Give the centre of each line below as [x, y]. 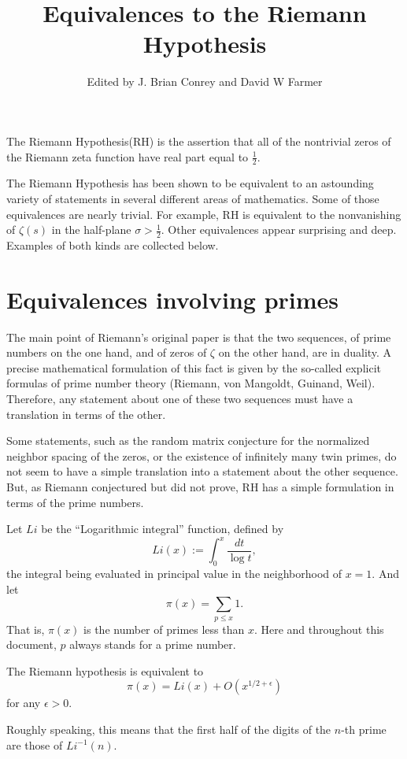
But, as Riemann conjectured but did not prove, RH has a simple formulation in [200, 487]
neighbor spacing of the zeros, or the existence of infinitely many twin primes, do [202, 455]
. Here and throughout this [319, 629]
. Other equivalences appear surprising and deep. [279, 230]
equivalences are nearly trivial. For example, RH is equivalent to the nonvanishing [204, 214]
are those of [35, 744]
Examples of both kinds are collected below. [113, 244]
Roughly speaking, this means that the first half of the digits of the [169, 729]
